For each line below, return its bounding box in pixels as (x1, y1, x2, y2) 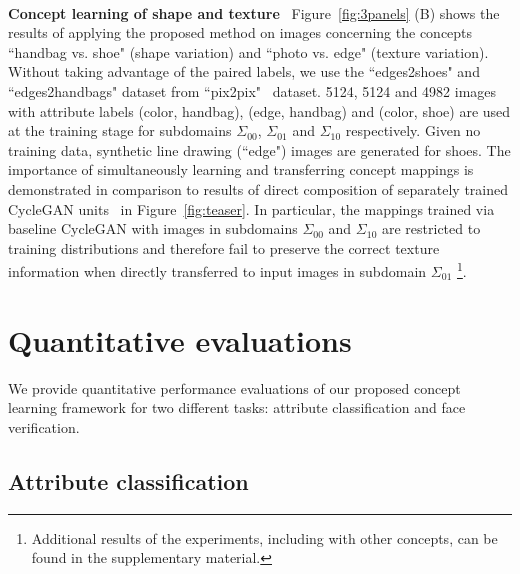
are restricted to (381, 218, 481, 239)
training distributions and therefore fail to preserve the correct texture (8, 237, 440, 258)
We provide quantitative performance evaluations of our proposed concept (8, 377, 461, 398)
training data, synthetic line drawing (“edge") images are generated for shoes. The (8, 139, 511, 160)
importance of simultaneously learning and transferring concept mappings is (8, 159, 474, 180)
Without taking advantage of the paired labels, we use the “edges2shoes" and (8, 61, 480, 82)
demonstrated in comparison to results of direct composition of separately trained (8, 178, 509, 199)
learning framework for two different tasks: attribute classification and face (8, 397, 466, 418)
